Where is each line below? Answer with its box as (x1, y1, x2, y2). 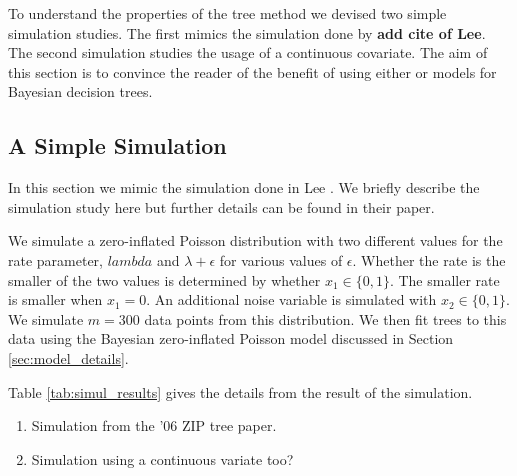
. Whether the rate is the (352, 249, 506, 270)
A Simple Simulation (8, 130, 227, 161)
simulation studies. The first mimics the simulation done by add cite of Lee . (8, 22, 486, 43)
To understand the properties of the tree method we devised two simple (8, 3, 447, 23)
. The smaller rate (389, 269, 500, 290)
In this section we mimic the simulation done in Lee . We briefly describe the (8, 177, 480, 198)
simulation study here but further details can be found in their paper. (8, 196, 435, 217)
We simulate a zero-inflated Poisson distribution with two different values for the (8, 230, 503, 251)
